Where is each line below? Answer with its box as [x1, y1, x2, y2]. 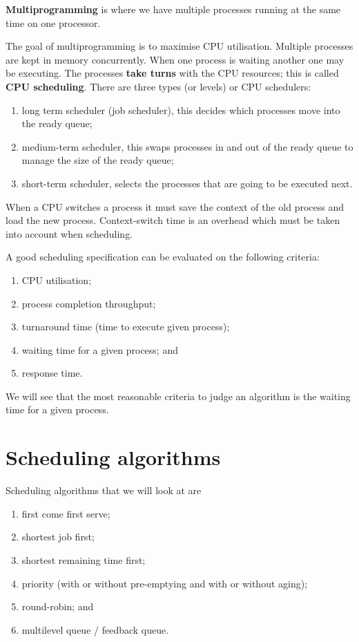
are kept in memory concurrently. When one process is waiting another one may [6, 52, 345, 66]
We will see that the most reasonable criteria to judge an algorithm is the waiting [6, 388, 351, 403]
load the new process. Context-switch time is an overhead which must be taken [6, 213, 340, 227]
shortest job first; [21, 529, 95, 544]
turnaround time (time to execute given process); [21, 319, 230, 334]
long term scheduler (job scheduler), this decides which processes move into [21, 102, 340, 117]
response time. [21, 366, 83, 380]
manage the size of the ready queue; [21, 153, 174, 167]
